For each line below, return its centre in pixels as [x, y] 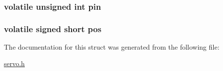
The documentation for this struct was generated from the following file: [112, 47]
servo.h [14, 63]
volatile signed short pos [53, 28]
